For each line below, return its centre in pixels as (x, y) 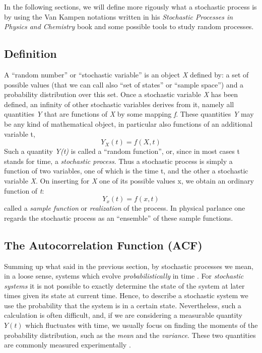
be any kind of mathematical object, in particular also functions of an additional (128, 123)
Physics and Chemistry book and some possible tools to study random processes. (129, 26)
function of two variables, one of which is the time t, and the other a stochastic (126, 171)
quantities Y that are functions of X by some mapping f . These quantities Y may (129, 114)
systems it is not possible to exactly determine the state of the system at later (124, 285)
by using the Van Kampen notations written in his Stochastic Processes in (119, 16)
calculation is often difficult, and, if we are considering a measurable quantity (123, 315)
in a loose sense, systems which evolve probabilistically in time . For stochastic (124, 276)
